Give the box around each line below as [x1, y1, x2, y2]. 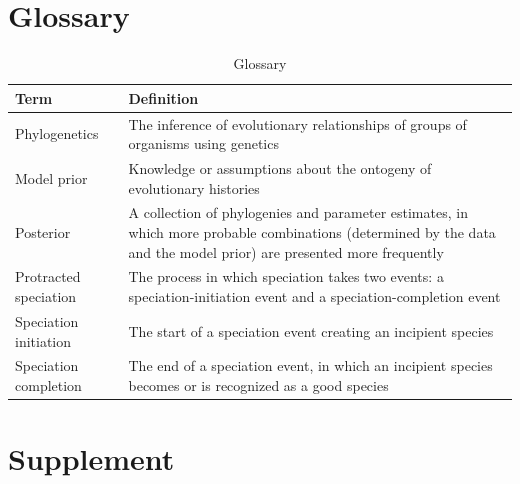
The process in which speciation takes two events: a [128, 266, 444, 287]
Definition [128, 87, 199, 108]
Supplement [8, 438, 175, 479]
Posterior [15, 222, 71, 243]
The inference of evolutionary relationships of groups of [128, 113, 467, 134]
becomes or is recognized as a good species [128, 374, 389, 395]
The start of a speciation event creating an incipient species [128, 320, 494, 341]
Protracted [15, 266, 81, 287]
